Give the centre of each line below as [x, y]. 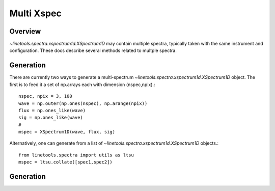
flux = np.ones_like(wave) [52, 110]
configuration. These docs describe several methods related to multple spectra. [93, 50]
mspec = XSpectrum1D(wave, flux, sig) [67, 132]
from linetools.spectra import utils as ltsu [76, 155]
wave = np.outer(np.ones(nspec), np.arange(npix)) [83, 103]
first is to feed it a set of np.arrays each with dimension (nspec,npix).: [82, 85]
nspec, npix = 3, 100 [45, 96]
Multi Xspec [36, 13]
